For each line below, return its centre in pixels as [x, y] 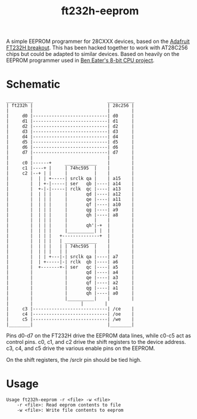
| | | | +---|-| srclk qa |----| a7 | [70, 257]
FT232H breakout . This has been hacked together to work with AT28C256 [97, 48]
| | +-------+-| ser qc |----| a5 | [70, 267]
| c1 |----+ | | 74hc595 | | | [70, 168]
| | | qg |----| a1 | [70, 288]
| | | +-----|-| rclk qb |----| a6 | [70, 262]
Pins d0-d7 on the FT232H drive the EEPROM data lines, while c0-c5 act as [99, 336]
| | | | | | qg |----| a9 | [70, 210]
